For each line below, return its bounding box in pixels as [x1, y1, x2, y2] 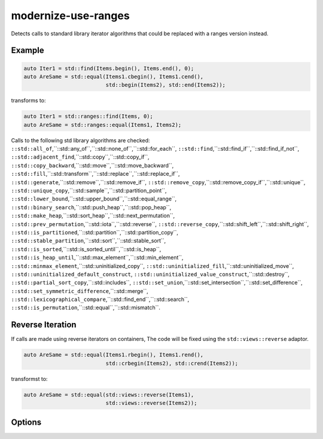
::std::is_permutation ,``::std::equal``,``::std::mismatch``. [11, 304, 161, 311]
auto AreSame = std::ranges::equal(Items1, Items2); [23, 121, 182, 128]
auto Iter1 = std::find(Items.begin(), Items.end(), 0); [23, 65, 194, 72]
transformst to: [11, 375, 48, 382]
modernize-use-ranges [11, 9, 130, 22]
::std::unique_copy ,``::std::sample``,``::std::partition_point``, [11, 187, 167, 194]
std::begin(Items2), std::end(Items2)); [105, 81, 226, 89]
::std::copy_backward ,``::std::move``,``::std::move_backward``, [11, 161, 174, 169]
